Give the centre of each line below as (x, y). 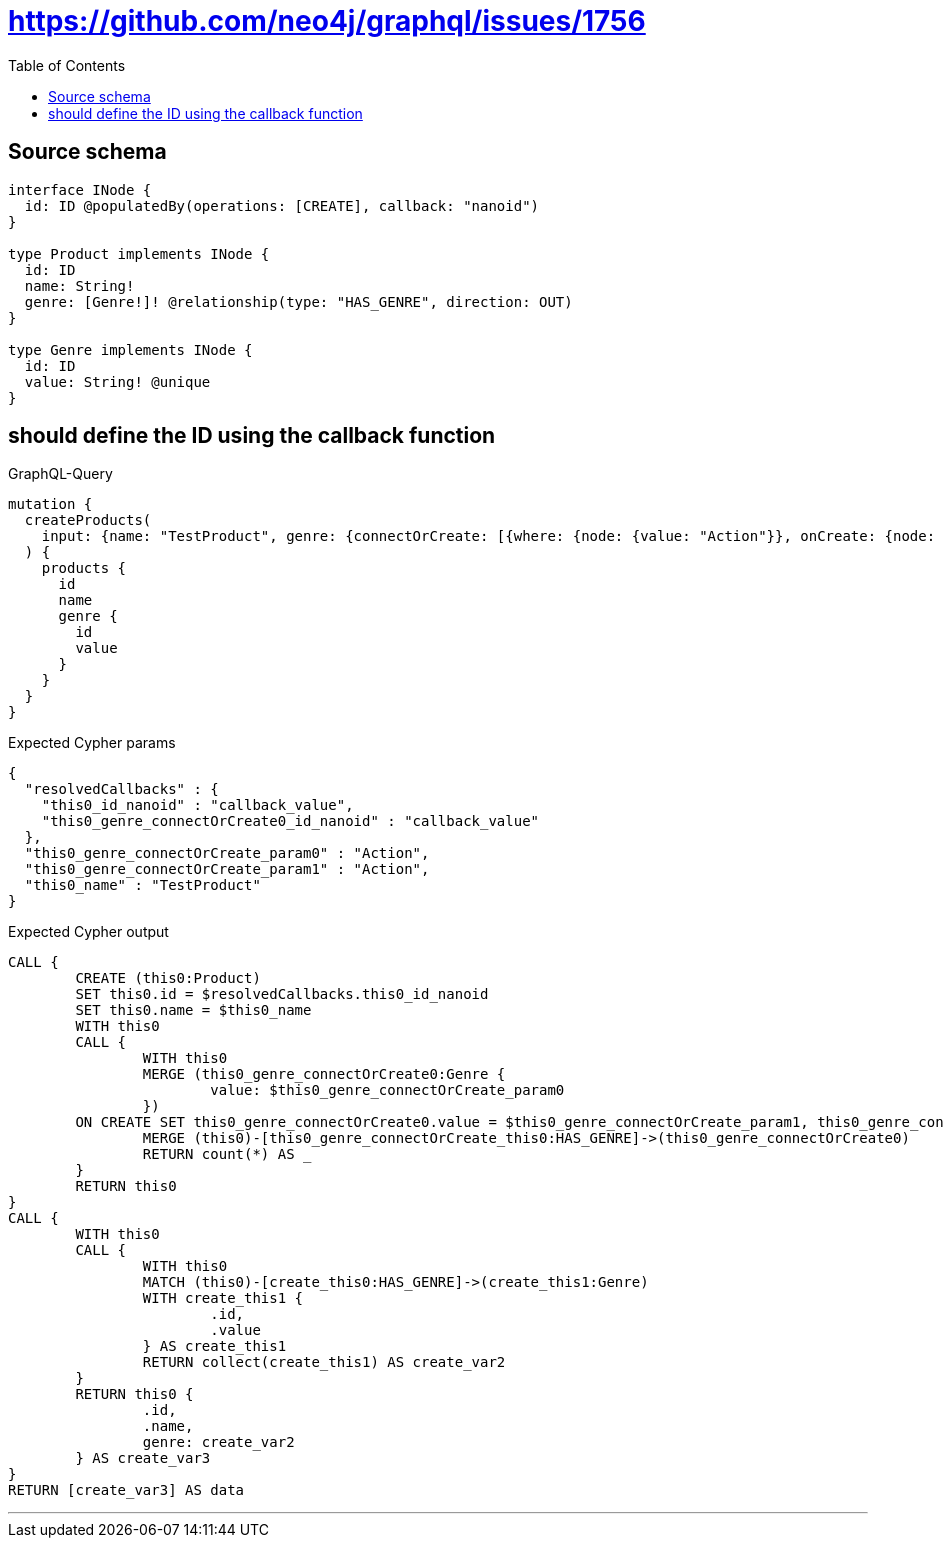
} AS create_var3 (143, 1458)
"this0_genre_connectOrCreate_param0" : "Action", (227, 853)
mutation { (50, 504)
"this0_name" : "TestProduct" (142, 885)
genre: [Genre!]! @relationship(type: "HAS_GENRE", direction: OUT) (298, 301)
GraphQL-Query (60, 474)
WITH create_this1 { (223, 1298)
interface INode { (80, 189)
